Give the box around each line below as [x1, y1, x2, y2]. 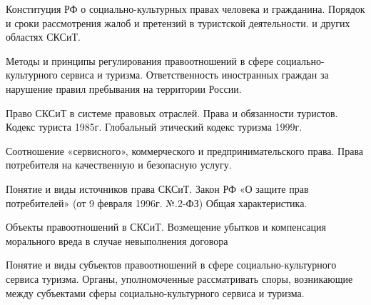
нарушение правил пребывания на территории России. [6, 81, 242, 96]
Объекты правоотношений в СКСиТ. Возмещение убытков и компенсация [6, 219, 326, 234]
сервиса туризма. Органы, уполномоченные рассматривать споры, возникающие [6, 271, 353, 286]
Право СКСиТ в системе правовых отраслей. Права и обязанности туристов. [6, 105, 338, 120]
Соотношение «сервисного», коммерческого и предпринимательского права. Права [6, 143, 364, 158]
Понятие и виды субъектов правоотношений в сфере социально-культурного [6, 257, 337, 272]
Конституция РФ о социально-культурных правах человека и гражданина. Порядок [6, 1, 365, 16]
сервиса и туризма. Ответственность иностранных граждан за [61, 67, 329, 82]
